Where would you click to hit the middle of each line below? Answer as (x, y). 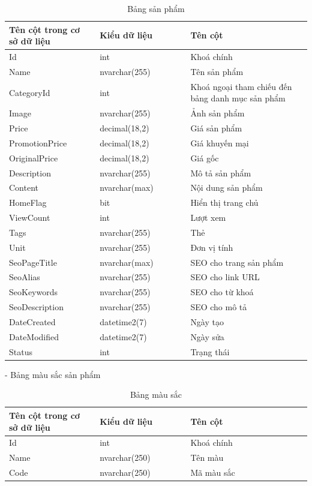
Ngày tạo (207, 321)
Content (24, 187)
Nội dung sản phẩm (226, 187)
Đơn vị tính (212, 247)
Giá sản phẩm (216, 128)
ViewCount (30, 217)
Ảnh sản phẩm (217, 113)
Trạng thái (210, 351)
